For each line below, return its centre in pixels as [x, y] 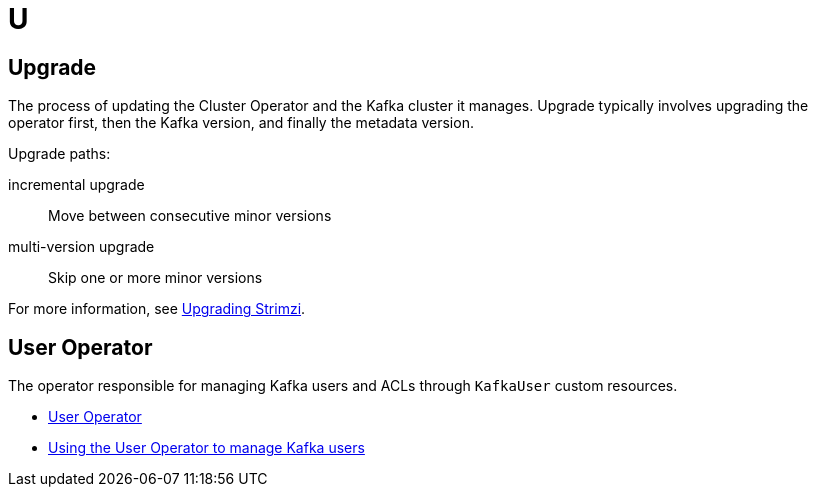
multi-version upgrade [81, 247]
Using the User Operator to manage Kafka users [206, 448]
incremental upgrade [76, 185]
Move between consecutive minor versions [190, 216]
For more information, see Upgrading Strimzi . [157, 309]
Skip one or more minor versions [155, 278]
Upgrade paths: [59, 154]
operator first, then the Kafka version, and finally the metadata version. [241, 123]
